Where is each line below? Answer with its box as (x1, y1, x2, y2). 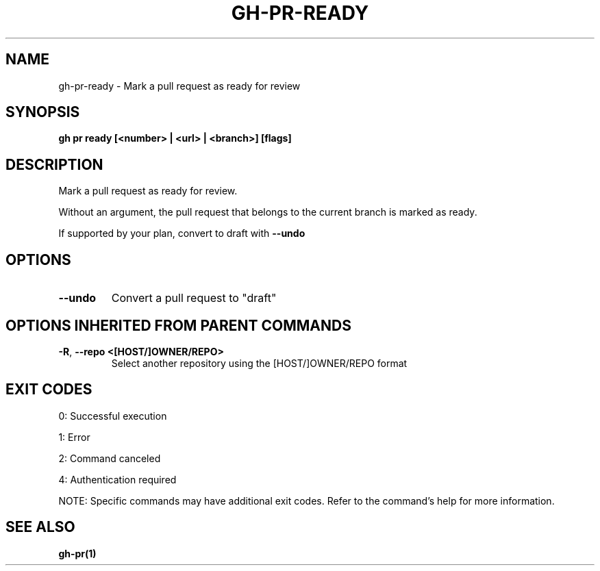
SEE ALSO (5, 518, 75, 536)
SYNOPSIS (5, 103, 80, 121)
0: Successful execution (58, 409, 167, 422)
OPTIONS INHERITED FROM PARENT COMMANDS (5, 316, 351, 334)
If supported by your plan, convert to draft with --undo (58, 227, 305, 240)
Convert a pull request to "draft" (111, 291, 277, 305)
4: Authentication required (58, 473, 177, 485)
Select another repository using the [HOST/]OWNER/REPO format (111, 357, 408, 369)
